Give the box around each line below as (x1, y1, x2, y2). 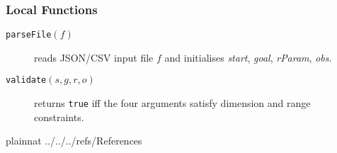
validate (6, 75, 47, 86)
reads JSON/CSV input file (34, 50, 154, 64)
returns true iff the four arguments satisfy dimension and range (34, 96, 311, 110)
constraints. (34, 109, 84, 124)
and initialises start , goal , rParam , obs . (164, 50, 332, 64)
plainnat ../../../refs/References (6, 133, 142, 148)
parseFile (6, 30, 52, 40)
